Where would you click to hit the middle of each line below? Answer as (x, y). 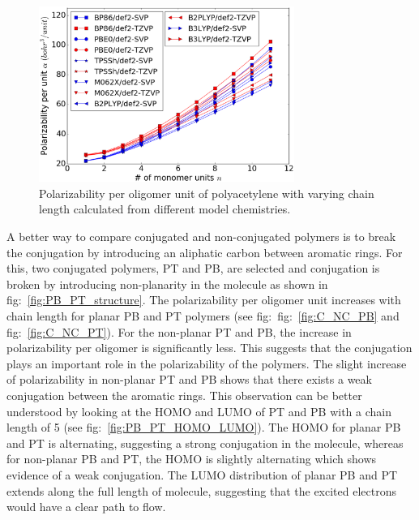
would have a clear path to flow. (86, 507)
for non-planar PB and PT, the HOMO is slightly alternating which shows (192, 459)
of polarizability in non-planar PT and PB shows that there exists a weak (189, 379)
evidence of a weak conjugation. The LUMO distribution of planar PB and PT (202, 474)
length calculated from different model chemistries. (165, 209)
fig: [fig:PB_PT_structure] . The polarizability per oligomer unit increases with (204, 300)
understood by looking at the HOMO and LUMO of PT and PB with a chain (199, 411)
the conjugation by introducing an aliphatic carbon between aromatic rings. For (205, 252)
